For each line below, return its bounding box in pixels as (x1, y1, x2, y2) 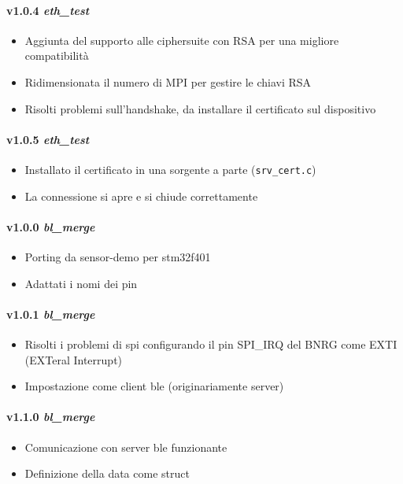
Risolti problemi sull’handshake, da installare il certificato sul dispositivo (24, 100, 376, 116)
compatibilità (24, 47, 89, 64)
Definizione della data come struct (24, 465, 190, 482)
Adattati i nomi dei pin (24, 275, 138, 291)
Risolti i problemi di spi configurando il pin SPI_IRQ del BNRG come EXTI (24, 336, 397, 352)
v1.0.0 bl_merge (6, 218, 95, 235)
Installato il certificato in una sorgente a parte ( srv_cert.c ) (24, 161, 316, 177)
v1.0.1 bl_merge (6, 305, 95, 322)
